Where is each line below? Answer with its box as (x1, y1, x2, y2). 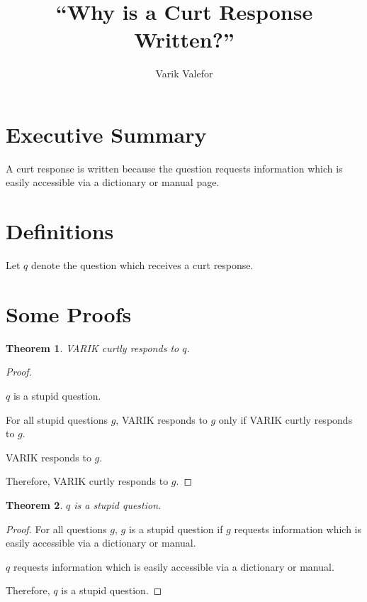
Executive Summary (6, 119, 207, 148)
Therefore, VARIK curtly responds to (6, 474, 169, 488)
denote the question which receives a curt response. (30, 258, 254, 273)
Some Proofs (6, 299, 132, 328)
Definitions (6, 217, 114, 246)
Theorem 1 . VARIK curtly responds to (6, 340, 179, 355)
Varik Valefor (155, 66, 213, 81)
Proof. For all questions (6, 521, 107, 536)
